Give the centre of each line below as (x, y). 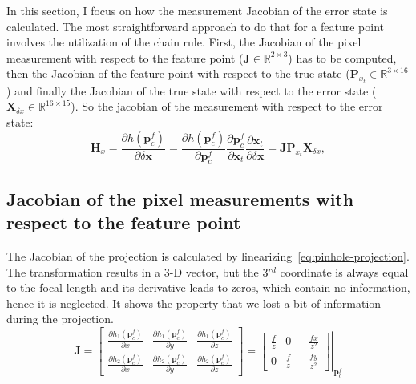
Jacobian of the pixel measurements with (180, 198)
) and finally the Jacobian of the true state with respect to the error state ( (192, 90)
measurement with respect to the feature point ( (125, 57)
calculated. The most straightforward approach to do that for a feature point (195, 26)
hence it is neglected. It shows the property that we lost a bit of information (194, 303)
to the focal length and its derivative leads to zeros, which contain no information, (208, 287)
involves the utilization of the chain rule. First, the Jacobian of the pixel (184, 42)
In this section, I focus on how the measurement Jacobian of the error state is (197, 10)
